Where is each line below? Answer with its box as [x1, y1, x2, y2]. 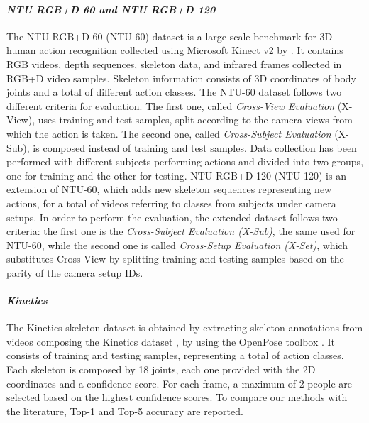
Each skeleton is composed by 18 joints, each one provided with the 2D [6, 362, 316, 377]
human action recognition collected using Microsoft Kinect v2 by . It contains [6, 43, 343, 57]
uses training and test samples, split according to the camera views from [38, 112, 353, 127]
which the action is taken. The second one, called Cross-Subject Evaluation [6, 126, 331, 141]
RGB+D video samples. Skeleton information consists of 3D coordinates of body [6, 70, 356, 85]
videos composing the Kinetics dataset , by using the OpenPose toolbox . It [6, 334, 336, 348]
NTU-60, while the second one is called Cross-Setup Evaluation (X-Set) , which [6, 237, 348, 252]
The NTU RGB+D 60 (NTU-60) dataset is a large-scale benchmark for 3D [6, 28, 333, 43]
